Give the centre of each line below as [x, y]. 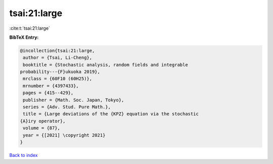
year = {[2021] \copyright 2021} [64, 135]
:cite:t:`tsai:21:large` [30, 28]
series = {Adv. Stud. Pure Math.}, [67, 107]
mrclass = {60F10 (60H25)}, [58, 79]
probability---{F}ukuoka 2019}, [60, 72]
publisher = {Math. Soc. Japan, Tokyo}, [74, 100]
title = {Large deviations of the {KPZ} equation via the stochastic [111, 114]
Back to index [24, 155]
